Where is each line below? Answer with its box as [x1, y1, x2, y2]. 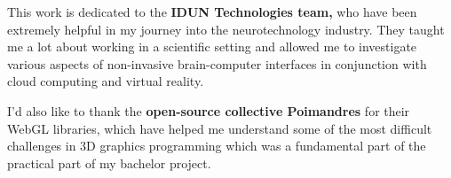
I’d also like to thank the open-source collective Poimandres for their [7, 101, 410, 120]
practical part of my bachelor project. [7, 153, 211, 172]
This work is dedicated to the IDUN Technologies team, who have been [7, 3, 417, 20]
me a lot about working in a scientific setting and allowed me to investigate [7, 37, 417, 56]
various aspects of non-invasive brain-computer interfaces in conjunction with [7, 54, 427, 73]
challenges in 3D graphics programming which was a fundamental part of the [7, 136, 426, 155]
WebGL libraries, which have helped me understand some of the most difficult [7, 119, 432, 137]
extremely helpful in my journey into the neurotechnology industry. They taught [7, 19, 445, 38]
